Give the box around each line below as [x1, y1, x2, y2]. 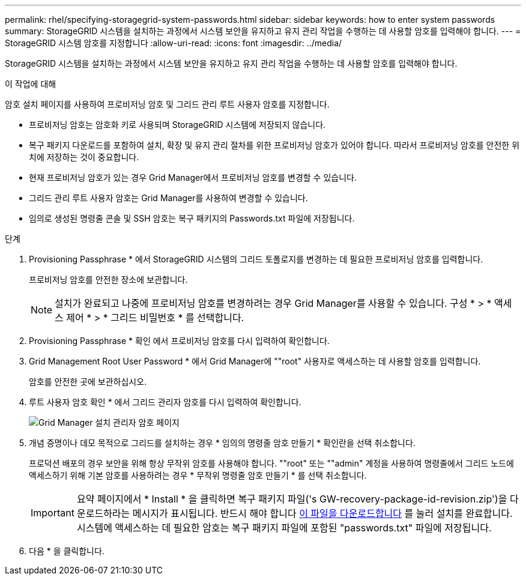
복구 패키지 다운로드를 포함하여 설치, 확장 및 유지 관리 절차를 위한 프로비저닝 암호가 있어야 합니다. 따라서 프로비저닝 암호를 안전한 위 [29, 140, 520, 150]
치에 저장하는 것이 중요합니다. [29, 152, 139, 162]
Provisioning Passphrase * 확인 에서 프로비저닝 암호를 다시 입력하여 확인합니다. [29, 336, 330, 346]
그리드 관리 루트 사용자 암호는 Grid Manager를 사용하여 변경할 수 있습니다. [29, 193, 308, 203]
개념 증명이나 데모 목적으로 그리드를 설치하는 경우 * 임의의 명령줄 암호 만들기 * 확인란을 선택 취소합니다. [29, 438, 416, 448]
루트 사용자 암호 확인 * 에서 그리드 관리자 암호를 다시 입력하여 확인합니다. [29, 397, 301, 407]
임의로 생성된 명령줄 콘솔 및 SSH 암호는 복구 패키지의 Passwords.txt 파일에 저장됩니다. [29, 213, 355, 223]
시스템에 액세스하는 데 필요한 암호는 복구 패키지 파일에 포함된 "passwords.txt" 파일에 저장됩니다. [76, 522, 492, 534]
